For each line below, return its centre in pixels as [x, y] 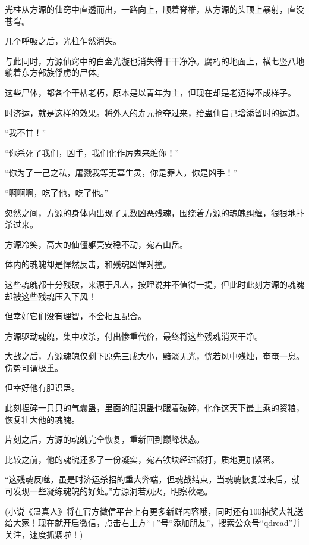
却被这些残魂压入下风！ [51, 296]
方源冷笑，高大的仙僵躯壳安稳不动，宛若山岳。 [96, 244]
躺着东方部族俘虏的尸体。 [55, 72]
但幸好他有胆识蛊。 [42, 387]
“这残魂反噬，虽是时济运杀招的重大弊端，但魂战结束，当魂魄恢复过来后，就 [152, 479]
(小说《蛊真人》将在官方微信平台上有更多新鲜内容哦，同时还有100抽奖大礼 [150, 511]
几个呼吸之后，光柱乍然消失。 [63, 41]
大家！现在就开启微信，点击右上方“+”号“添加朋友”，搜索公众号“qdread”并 [157, 523]
